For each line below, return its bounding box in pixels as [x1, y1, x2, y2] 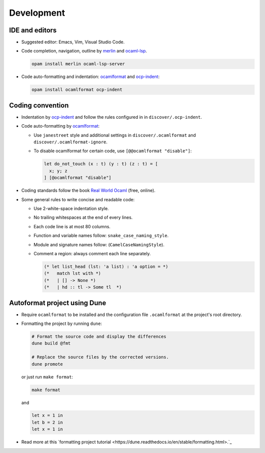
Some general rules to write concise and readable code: [21, 196, 135, 202]
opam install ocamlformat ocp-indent [31, 87, 123, 93]
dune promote [31, 361, 63, 367]
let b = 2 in [31, 420, 63, 425]
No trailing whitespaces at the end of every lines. [33, 214, 133, 220]
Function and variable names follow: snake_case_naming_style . [33, 233, 169, 239]
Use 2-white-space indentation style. [33, 206, 109, 211]
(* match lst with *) [44, 270, 102, 276]
